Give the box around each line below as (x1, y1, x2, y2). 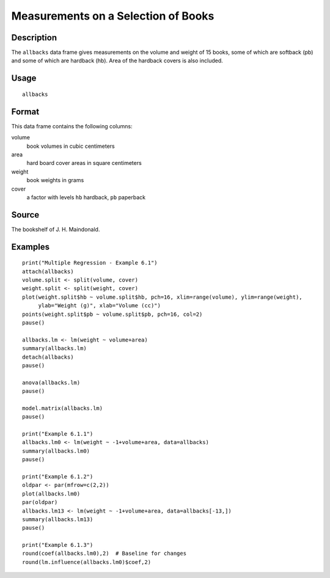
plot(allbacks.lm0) (22, 490, 81, 497)
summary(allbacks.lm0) (22, 447, 90, 455)
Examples (11, 241, 50, 252)
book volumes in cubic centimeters (26, 142, 116, 150)
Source (11, 210, 40, 220)
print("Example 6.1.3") (22, 541, 94, 549)
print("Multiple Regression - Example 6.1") (22, 260, 158, 266)
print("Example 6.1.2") (22, 473, 94, 480)
